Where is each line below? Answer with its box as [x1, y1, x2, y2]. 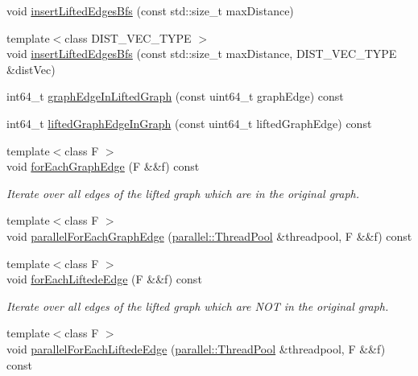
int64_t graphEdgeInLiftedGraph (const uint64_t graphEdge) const [6, 88, 344, 105]
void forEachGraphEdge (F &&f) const [6, 158, 200, 175]
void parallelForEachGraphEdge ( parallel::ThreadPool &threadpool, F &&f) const [6, 227, 412, 244]
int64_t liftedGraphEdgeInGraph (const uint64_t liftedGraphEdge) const [6, 114, 372, 131]
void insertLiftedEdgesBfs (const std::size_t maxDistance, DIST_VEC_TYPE [6, 45, 397, 62]
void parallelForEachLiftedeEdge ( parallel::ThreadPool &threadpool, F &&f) [6, 340, 386, 357]
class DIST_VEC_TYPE [64, 29, 192, 46]
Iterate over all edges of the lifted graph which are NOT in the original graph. [6, 297, 389, 314]
